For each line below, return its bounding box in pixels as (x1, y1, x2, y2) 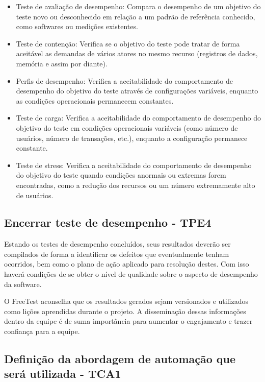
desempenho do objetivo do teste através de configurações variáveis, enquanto (16, 85, 258, 96)
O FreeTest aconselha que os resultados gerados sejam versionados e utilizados (4, 296, 249, 306)
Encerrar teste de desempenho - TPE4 (4, 214, 211, 230)
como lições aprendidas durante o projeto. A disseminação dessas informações (4, 305, 246, 316)
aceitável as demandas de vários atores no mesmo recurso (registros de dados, (16, 48, 258, 59)
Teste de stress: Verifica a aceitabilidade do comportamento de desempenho (16, 159, 252, 170)
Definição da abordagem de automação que (4, 351, 236, 367)
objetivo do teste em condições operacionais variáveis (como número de (16, 122, 238, 133)
